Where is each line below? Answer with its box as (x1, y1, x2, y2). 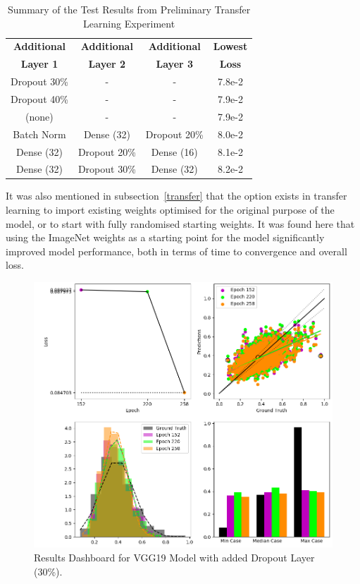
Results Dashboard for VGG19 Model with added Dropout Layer (34, 550, 315, 565)
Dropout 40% (11, 91, 68, 106)
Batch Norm (13, 126, 66, 141)
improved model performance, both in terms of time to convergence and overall (6, 243, 347, 258)
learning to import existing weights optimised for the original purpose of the (6, 202, 335, 217)
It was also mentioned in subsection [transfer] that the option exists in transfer (6, 188, 347, 203)
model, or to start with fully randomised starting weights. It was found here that (6, 216, 355, 231)
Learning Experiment (83, 16, 175, 30)
